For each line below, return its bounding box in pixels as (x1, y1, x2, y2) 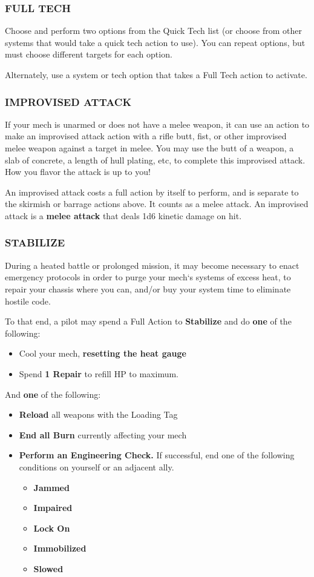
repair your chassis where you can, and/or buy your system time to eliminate (5, 282, 291, 295)
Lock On (33, 521, 70, 534)
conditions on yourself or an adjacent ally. (19, 460, 174, 473)
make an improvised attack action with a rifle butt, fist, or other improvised (5, 130, 287, 142)
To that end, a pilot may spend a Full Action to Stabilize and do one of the (5, 315, 292, 328)
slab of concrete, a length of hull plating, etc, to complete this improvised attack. (5, 153, 306, 166)
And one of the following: (5, 387, 101, 400)
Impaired (33, 501, 73, 514)
